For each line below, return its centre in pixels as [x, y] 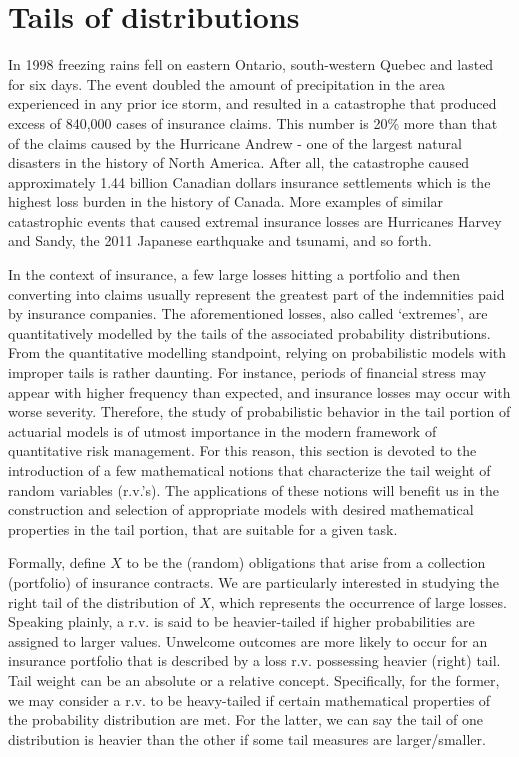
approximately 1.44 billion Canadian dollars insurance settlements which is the [249, 181]
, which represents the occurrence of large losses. [358, 601]
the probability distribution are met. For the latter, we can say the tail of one [246, 719]
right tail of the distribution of [101, 601]
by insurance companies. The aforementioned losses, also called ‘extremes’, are [248, 313]
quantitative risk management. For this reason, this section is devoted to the [242, 450]
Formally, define [57, 562]
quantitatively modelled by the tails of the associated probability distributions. [249, 332]
